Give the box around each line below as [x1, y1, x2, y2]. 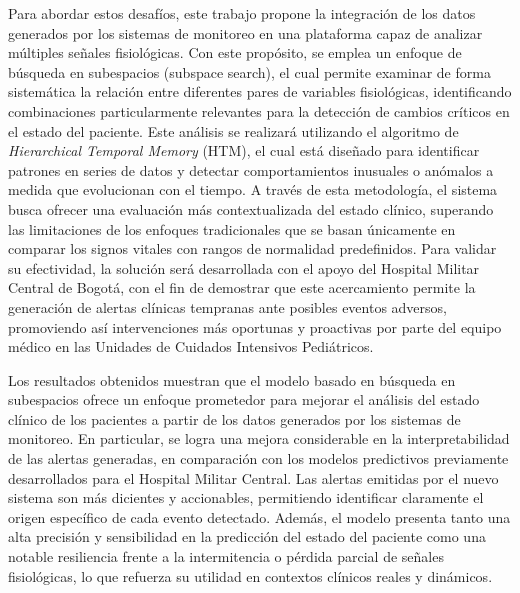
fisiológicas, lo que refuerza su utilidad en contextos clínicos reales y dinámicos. [8, 565, 493, 586]
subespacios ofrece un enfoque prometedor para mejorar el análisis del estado [8, 389, 480, 410]
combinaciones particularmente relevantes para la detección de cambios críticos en [8, 100, 510, 121]
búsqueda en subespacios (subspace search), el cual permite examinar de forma [8, 61, 491, 82]
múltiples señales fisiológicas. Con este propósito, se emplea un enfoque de [8, 42, 462, 63]
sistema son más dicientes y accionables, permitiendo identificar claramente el [8, 487, 484, 508]
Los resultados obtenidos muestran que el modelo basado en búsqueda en [8, 369, 456, 390]
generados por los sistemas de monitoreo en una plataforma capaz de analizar [8, 22, 483, 43]
